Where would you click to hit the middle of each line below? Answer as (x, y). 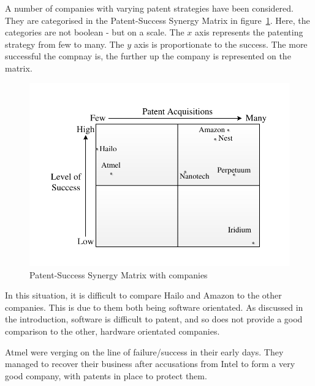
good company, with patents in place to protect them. (106, 375)
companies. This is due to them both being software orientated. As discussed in (154, 307)
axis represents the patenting (249, 32)
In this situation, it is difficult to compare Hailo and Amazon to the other (143, 295)
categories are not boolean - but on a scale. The (95, 32)
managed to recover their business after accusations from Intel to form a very (150, 364)
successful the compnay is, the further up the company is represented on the (148, 56)
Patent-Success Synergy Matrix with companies (119, 274)
